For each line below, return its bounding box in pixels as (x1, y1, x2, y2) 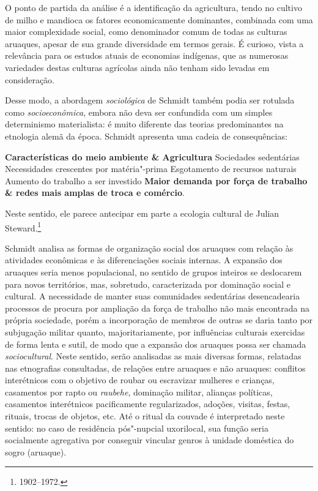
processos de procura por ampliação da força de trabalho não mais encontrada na (5, 301, 309, 314)
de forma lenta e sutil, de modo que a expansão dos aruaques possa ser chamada (5, 337, 306, 350)
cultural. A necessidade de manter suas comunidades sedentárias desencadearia (5, 290, 300, 302)
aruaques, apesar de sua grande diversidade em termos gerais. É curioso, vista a (5, 37, 304, 50)
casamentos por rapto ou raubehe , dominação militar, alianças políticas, (5, 385, 273, 398)
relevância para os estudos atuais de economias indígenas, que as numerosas (5, 49, 289, 62)
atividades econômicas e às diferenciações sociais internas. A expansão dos (5, 253, 283, 266)
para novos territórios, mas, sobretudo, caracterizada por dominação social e (5, 277, 290, 290)
